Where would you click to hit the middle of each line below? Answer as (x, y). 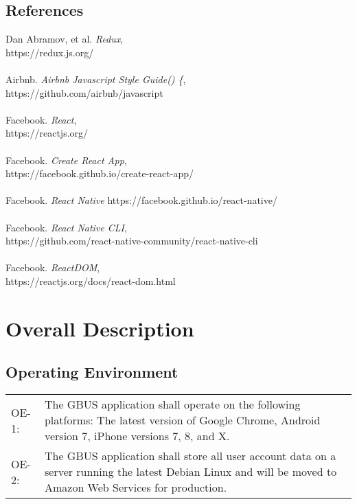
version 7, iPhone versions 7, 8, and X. (137, 436)
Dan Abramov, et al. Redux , (65, 39)
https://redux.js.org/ (50, 52)
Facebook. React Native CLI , (66, 227)
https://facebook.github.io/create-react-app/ (100, 173)
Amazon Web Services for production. (136, 488)
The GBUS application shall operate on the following (172, 404)
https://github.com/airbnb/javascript (84, 92)
